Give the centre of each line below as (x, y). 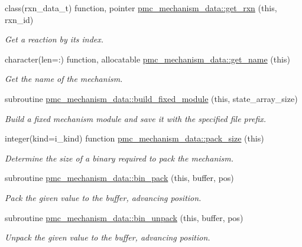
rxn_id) (19, 19)
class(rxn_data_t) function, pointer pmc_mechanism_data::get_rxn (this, (141, 8)
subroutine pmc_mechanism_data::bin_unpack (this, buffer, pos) (124, 217)
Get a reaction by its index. (54, 39)
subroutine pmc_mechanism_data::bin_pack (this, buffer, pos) (119, 178)
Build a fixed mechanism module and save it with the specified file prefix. (136, 118)
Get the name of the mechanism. (64, 79)
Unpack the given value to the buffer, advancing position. (108, 237)
